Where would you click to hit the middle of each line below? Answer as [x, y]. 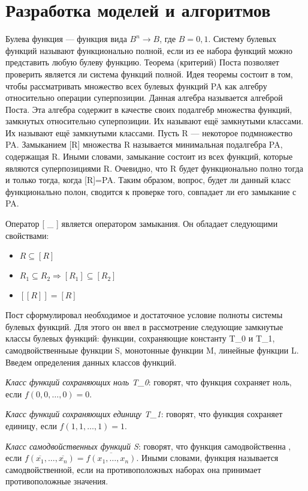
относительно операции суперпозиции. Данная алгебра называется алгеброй [144, 98]
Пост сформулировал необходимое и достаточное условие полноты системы [144, 315]
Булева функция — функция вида [66, 39]
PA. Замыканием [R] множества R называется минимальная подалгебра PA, [144, 144]
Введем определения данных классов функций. [91, 362]
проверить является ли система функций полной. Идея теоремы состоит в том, [149, 74]
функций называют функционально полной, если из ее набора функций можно [149, 50]
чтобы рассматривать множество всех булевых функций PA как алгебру [136, 86]
